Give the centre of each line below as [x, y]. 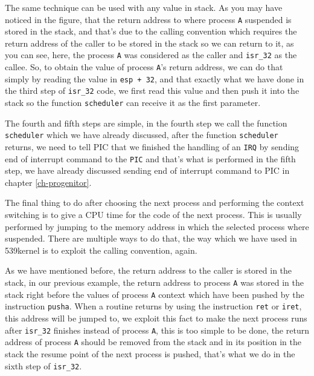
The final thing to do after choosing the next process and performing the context [155, 203]
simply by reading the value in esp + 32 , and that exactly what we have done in [155, 78]
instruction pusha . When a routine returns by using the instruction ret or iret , [153, 306]
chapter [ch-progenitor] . [48, 182]
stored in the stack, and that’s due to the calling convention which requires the [151, 31]
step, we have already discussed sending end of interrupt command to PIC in [147, 170]
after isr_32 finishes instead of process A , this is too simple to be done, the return [157, 330]
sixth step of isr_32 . [43, 365]
